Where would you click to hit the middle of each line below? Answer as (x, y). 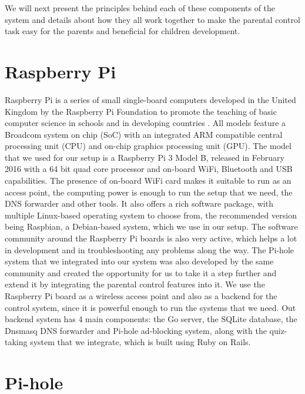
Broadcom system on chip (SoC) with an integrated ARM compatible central (144, 134)
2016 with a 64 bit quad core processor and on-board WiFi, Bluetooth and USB (149, 169)
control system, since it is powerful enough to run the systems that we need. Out (150, 307)
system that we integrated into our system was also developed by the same (139, 261)
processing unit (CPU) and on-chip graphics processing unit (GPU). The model (148, 146)
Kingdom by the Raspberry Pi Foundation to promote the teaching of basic (141, 111)
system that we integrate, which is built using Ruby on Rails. (140, 342)
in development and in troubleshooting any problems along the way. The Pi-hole (150, 249)
